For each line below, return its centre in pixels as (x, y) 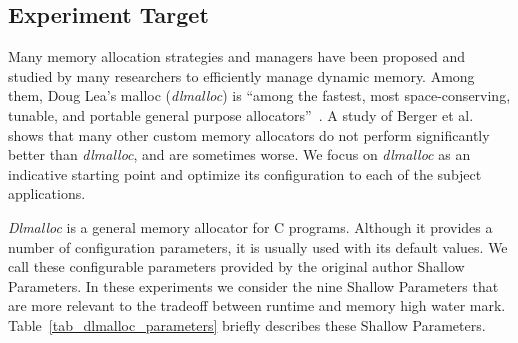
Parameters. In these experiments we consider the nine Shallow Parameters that (253, 285)
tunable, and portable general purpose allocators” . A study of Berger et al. (241, 114)
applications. (47, 193)
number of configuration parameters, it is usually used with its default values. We (258, 246)
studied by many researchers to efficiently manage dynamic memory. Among (241, 75)
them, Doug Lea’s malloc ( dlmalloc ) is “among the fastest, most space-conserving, (259, 95)
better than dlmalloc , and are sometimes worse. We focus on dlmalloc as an (239, 154)
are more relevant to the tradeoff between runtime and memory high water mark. (257, 305)
